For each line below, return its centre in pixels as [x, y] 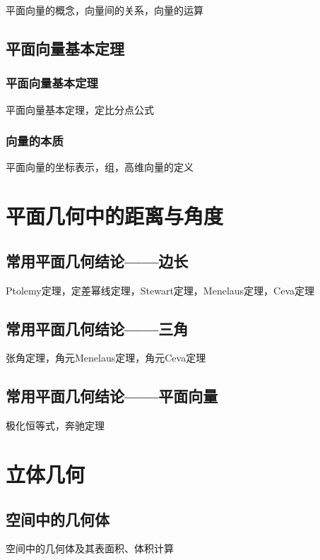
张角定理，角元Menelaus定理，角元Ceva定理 [106, 358]
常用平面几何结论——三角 [97, 328]
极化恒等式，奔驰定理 [55, 425]
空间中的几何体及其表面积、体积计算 [90, 548]
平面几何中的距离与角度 [115, 216]
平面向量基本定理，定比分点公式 [80, 109]
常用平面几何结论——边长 [97, 260]
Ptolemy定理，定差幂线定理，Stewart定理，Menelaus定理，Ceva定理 [160, 290]
